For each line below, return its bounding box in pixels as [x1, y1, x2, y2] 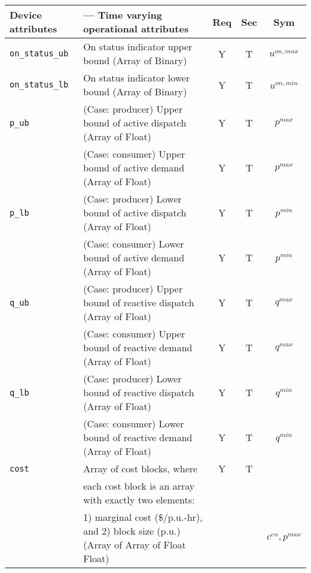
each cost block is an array [83, 479, 195, 493]
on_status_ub [10, 49, 69, 58]
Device [10, 8, 42, 22]
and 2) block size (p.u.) [83, 524, 181, 538]
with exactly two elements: [83, 493, 195, 506]
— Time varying [83, 8, 162, 22]
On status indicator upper [83, 40, 193, 53]
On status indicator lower [83, 71, 190, 85]
